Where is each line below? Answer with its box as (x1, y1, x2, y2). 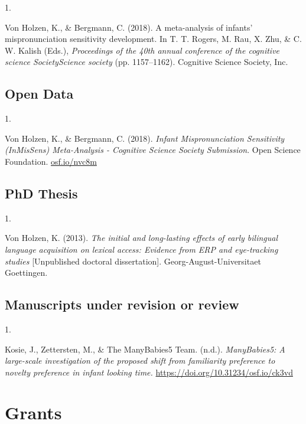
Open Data (5, 84, 74, 103)
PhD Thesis (5, 184, 78, 202)
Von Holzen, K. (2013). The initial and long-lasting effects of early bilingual (5, 231, 278, 244)
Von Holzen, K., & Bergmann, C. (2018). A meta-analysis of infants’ (5, 21, 253, 33)
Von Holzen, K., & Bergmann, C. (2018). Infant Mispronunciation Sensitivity (5, 132, 285, 144)
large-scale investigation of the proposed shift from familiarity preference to (5, 354, 275, 367)
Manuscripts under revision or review (5, 295, 239, 314)
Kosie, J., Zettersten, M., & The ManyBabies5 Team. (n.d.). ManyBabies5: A (5, 343, 285, 355)
